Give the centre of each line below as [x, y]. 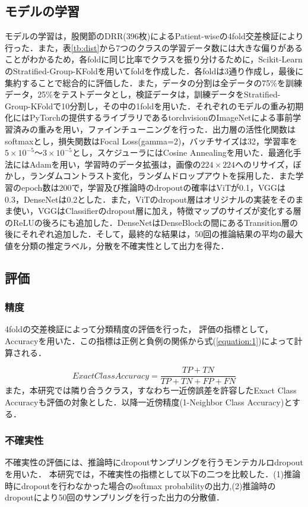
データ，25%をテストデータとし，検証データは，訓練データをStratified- [143, 94]
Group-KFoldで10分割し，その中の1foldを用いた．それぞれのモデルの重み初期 [154, 106]
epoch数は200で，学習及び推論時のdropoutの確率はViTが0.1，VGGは [153, 187]
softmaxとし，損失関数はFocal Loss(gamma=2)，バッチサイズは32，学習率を [151, 141]
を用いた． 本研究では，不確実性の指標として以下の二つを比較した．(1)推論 [153, 473]
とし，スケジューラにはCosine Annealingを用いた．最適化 [182, 152]
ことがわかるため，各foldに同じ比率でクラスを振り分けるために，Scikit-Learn [154, 59]
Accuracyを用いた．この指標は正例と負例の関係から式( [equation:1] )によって [150, 341]
